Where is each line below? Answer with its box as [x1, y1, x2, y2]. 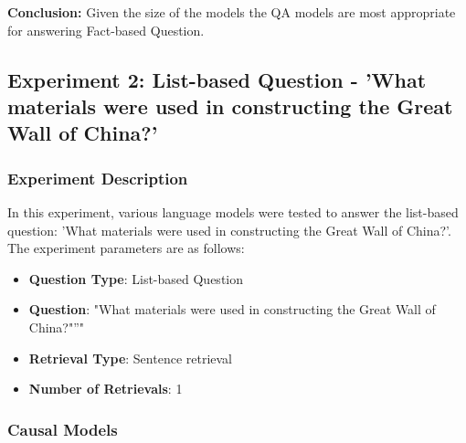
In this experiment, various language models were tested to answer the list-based [7, 202, 459, 221]
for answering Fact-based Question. [7, 20, 205, 39]
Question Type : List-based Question [28, 269, 243, 288]
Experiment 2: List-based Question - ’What [7, 65, 427, 93]
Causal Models [7, 417, 118, 440]
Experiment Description [7, 166, 188, 189]
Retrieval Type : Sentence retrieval [28, 348, 233, 367]
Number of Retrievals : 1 [28, 379, 183, 398]
